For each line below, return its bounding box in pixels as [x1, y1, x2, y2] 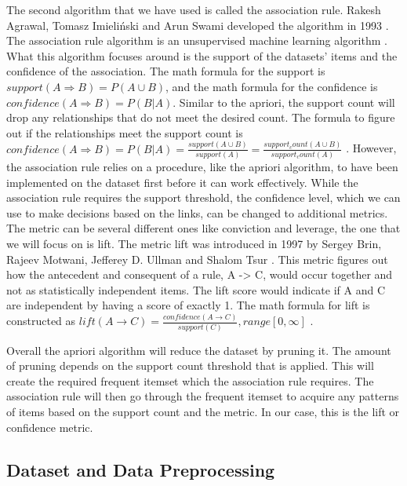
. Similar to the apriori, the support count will [173, 93, 395, 110]
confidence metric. [6, 418, 93, 435]
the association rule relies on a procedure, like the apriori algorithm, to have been [6, 158, 398, 174]
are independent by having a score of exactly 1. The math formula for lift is [6, 297, 370, 313]
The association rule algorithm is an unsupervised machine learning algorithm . [6, 32, 387, 49]
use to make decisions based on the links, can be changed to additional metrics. [6, 204, 388, 221]
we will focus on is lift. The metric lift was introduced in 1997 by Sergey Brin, [6, 235, 382, 251]
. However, [346, 140, 397, 156]
